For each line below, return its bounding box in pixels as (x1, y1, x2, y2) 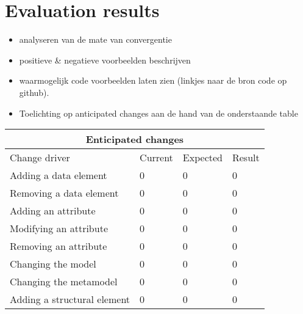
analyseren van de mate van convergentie (19, 33, 172, 46)
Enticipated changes (85, 132, 184, 147)
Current (140, 150, 173, 165)
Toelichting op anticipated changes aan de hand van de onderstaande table (19, 106, 298, 119)
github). (19, 86, 49, 98)
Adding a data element (10, 168, 107, 183)
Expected (182, 150, 223, 165)
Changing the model (10, 257, 96, 271)
